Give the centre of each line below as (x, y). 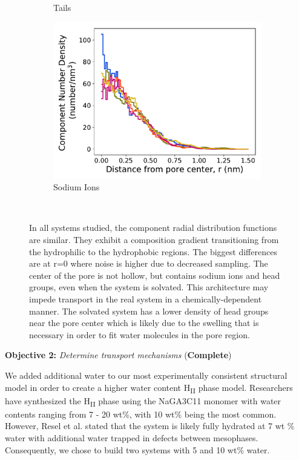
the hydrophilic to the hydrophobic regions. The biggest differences (153, 251)
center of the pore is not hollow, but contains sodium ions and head (155, 275)
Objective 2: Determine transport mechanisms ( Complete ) (118, 355)
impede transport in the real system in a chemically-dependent (146, 298)
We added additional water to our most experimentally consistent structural (146, 375)
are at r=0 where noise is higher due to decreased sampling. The (149, 263)
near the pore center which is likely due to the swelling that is (144, 323)
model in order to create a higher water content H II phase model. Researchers (149, 388)
